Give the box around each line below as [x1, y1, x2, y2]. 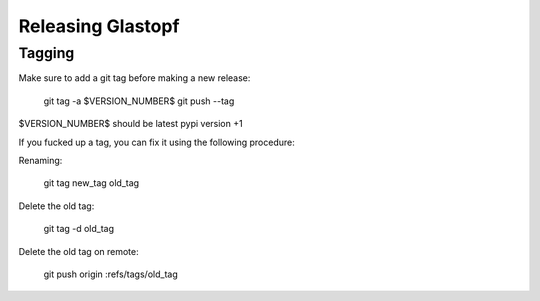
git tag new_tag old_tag [43, 177, 140, 189]
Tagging [18, 44, 75, 62]
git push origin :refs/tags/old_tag [43, 268, 179, 280]
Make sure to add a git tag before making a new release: [18, 72, 251, 84]
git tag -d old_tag [43, 223, 115, 235]
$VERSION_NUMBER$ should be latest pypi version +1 [18, 118, 244, 130]
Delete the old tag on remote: [18, 245, 139, 257]
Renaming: [18, 154, 63, 166]
